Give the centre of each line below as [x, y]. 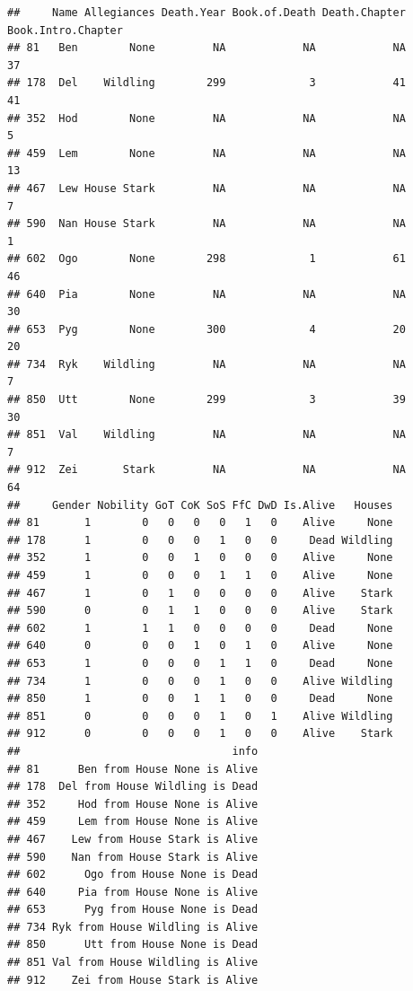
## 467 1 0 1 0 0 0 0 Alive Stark [200, 593]
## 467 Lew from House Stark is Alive [133, 839]
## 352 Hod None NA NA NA [206, 118]
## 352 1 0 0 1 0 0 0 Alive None [200, 558]
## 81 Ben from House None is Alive [133, 769]
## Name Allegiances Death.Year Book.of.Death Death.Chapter [206, 13]
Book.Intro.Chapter [65, 30]
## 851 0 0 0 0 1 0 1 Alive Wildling [200, 716]
